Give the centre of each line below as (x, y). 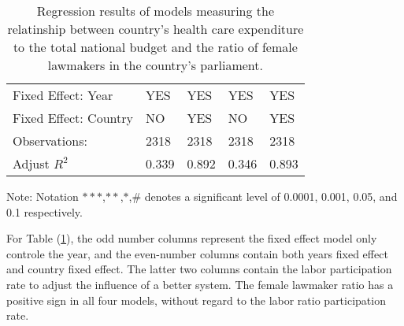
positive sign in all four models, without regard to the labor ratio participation (196, 300)
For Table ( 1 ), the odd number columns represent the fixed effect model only (192, 238)
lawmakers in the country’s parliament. (155, 65)
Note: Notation (43, 196)
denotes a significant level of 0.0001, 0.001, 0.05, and (271, 196)
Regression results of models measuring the (156, 11)
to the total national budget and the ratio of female (155, 47)
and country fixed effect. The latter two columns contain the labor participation (199, 269)
